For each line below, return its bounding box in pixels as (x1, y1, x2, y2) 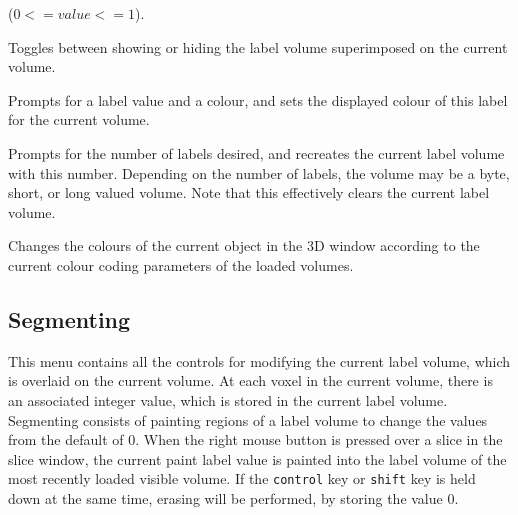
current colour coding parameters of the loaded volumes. (8, 254, 354, 275)
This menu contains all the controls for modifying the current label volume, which (8, 350, 511, 371)
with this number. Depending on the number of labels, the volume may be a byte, (8, 162, 510, 183)
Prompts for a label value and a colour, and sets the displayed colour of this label (8, 89, 508, 110)
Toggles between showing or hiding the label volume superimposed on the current (8, 36, 508, 57)
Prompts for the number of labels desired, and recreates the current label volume (8, 142, 505, 163)
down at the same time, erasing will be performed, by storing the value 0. (8, 487, 459, 508)
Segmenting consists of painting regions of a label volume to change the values (8, 409, 488, 430)
